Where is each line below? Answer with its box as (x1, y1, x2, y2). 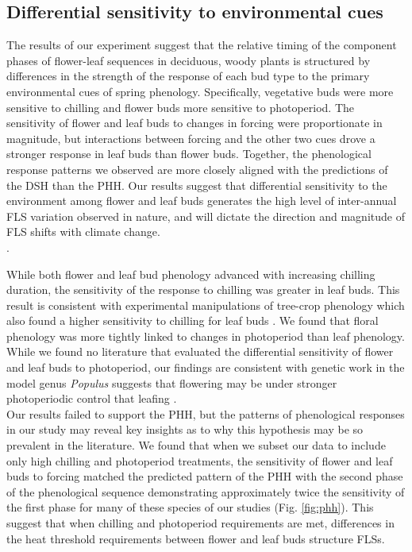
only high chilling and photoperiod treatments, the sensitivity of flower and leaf (6, 452, 393, 469)
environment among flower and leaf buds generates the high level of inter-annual (6, 192, 397, 209)
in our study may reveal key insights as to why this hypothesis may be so (6, 421, 364, 438)
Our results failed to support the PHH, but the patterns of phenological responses (6, 405, 405, 422)
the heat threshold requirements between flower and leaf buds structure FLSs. (6, 530, 385, 546)
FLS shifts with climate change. (6, 223, 160, 240)
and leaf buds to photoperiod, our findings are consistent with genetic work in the (6, 359, 405, 376)
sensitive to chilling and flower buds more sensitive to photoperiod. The (6, 98, 355, 115)
